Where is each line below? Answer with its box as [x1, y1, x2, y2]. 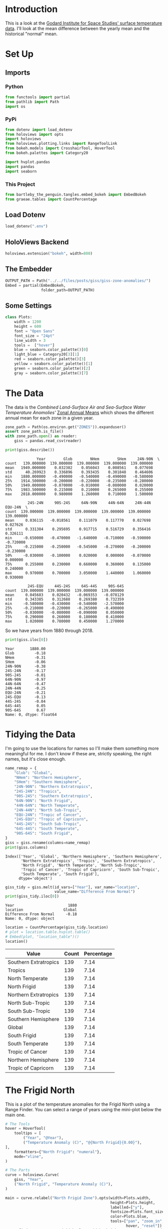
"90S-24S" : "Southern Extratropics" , [14, 793, 93, 799]
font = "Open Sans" [14, 328, 55, 334]
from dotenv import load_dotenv [5, 127, 72, 132]
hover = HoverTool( [5, 1126, 46, 1131]
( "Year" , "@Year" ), [23, 1135, 64, 1141]
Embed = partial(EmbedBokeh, [5, 283, 66, 288]
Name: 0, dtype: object [5, 916, 55, 921]
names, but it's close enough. [5, 756, 66, 762]
